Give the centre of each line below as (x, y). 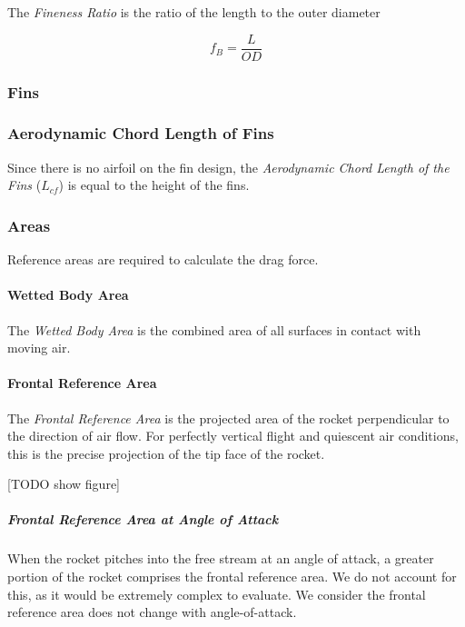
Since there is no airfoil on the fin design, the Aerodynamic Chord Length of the (228, 167)
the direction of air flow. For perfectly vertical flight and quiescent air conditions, (233, 436)
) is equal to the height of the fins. (154, 185)
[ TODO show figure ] (64, 484)
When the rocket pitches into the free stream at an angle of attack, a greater (221, 558)
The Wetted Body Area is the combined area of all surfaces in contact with (214, 329)
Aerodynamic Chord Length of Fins (141, 133)
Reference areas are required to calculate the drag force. (163, 259)
